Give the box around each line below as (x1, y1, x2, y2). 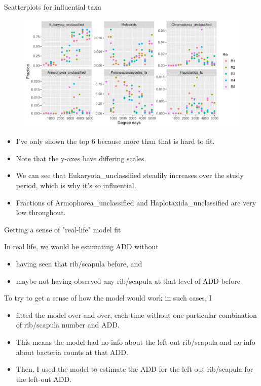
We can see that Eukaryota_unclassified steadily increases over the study (16, 170, 244, 181)
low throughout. (16, 207, 66, 218)
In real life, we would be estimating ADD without (4, 241, 159, 252)
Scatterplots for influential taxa (4, 2, 101, 12)
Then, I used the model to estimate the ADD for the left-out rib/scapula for (16, 364, 253, 374)
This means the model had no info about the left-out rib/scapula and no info (16, 336, 255, 347)
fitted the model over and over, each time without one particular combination (16, 309, 257, 320)
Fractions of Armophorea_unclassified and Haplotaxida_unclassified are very (16, 197, 256, 207)
